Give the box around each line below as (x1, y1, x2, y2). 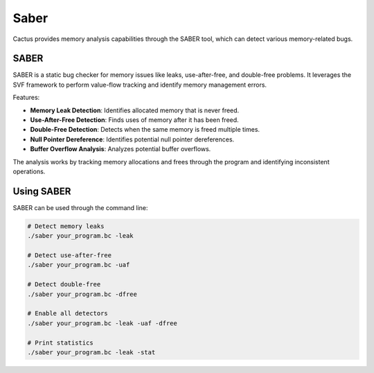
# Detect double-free (27, 281, 101, 288)
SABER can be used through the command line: (12, 203, 148, 211)
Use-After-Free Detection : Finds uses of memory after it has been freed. (30, 116, 239, 124)
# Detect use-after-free (27, 252, 112, 259)
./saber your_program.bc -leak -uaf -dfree (27, 319, 178, 327)
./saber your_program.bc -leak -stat (27, 348, 156, 356)
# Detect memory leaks (27, 222, 105, 230)
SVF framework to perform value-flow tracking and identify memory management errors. (12, 80, 267, 89)
